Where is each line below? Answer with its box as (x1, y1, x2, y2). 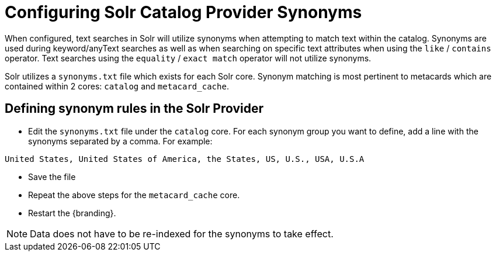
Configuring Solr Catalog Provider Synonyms (5, 2, 362, 22)
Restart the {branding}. (28, 207, 116, 218)
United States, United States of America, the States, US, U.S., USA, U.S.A (5, 154, 365, 164)
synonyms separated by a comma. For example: (28, 136, 213, 146)
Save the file (28, 171, 76, 182)
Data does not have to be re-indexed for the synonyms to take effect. (30, 227, 334, 240)
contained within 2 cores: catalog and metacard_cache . (5, 81, 229, 91)
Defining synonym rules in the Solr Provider (5, 101, 263, 116)
